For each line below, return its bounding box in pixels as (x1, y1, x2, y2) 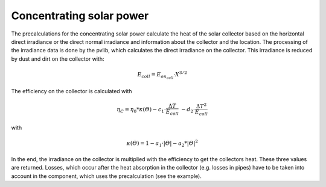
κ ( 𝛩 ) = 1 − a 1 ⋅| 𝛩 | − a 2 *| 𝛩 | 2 (126, 139, 199, 149)
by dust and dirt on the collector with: (11, 55, 105, 63)
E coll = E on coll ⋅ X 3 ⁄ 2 (137, 70, 187, 80)
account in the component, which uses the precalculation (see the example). (11, 172, 202, 180)
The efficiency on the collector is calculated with (11, 87, 132, 94)
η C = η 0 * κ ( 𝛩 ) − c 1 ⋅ (117, 106, 166, 114)
